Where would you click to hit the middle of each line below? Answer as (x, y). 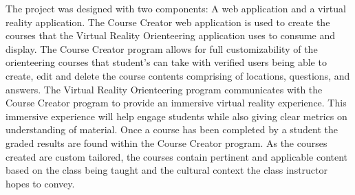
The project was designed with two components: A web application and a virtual (176, 8)
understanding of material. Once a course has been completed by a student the (172, 129)
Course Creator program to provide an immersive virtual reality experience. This (176, 103)
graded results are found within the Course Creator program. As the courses (166, 142)
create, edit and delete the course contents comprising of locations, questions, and (178, 75)
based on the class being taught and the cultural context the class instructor (167, 170)
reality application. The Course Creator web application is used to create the (168, 22)
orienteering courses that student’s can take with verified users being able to (166, 62)
